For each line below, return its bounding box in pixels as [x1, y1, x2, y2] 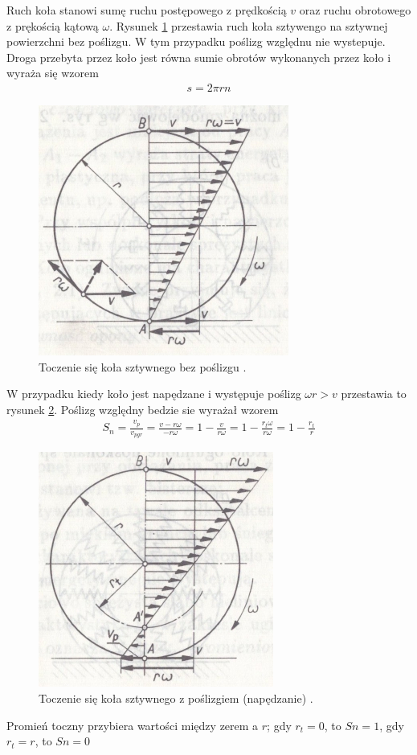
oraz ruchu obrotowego [299, 2, 411, 18]
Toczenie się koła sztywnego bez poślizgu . [39, 358, 247, 375]
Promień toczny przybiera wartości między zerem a [6, 716, 259, 733]
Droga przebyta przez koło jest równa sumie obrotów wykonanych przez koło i [6, 48, 391, 65]
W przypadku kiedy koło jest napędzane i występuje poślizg [6, 385, 301, 402]
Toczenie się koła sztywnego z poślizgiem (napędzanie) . [39, 689, 313, 706]
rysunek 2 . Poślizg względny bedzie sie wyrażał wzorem [6, 400, 279, 417]
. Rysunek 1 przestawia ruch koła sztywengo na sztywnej [109, 17, 388, 34]
